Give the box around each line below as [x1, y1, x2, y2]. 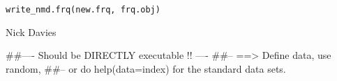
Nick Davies [6, 24, 57, 39]
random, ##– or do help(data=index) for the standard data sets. [6, 61, 286, 75]
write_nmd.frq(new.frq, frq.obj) [6, 5, 160, 15]
